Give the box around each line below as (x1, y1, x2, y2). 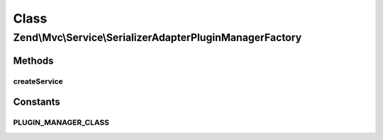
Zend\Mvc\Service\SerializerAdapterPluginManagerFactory (13, 31, 302, 44)
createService (13, 76, 63, 86)
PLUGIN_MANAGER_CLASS (13, 117, 110, 127)
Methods (13, 54, 54, 66)
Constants (13, 96, 60, 108)
